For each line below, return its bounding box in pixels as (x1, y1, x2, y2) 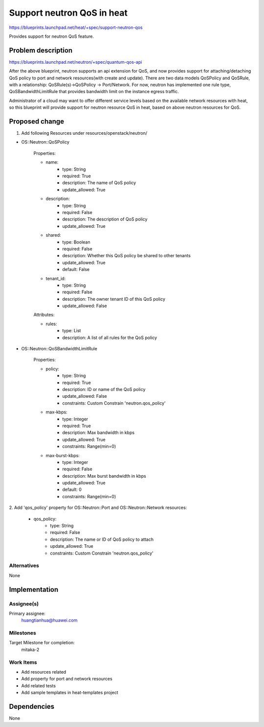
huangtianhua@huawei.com (21, 617, 78, 623)
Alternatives (9, 562, 39, 569)
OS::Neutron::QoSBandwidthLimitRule (21, 346, 97, 352)
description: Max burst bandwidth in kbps (62, 473, 146, 479)
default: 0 (62, 486, 82, 492)
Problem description (9, 46, 73, 54)
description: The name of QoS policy (62, 180, 136, 186)
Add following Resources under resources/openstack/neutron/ (21, 130, 148, 136)
